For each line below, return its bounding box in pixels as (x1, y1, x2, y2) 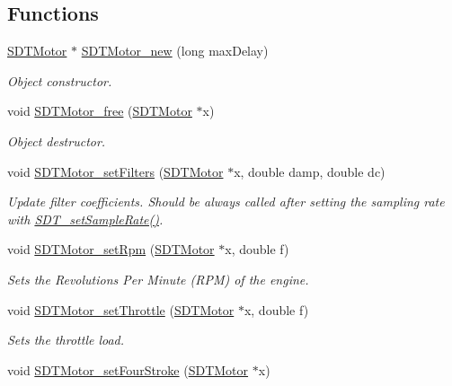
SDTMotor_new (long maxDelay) (81, 41, 269, 60)
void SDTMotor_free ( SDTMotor (7, 101, 192, 120)
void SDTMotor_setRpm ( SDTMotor (7, 240, 215, 259)
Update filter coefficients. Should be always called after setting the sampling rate (7, 192, 445, 211)
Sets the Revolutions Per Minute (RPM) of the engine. (7, 269, 309, 288)
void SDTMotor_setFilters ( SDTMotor (7, 162, 224, 180)
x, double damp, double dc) (234, 162, 386, 180)
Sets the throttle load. (7, 330, 125, 349)
